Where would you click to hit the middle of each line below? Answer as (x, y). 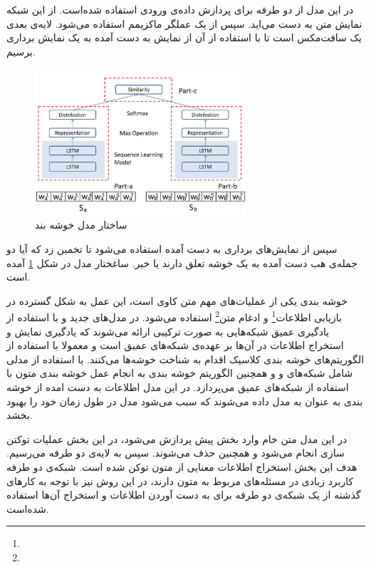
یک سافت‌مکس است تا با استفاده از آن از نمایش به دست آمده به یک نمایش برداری (184, 37)
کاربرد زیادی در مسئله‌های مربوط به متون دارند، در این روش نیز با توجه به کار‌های (180, 480)
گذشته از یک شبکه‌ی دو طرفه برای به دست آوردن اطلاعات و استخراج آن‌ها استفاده (184, 495)
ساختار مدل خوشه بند (81, 225)
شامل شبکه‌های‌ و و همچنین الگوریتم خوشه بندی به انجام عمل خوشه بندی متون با (180, 373)
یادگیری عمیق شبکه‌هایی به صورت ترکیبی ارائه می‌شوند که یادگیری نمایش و (168, 331)
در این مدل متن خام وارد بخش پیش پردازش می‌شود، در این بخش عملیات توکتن (177, 438)
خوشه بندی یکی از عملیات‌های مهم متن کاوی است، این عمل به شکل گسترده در (177, 300)
